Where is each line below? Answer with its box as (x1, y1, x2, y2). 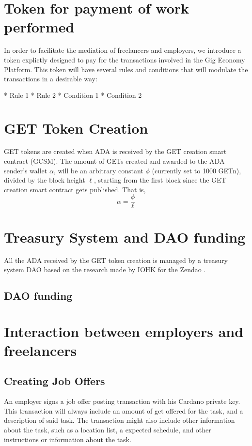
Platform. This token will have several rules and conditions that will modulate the (4, 64, 248, 74)
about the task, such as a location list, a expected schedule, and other (4, 425, 211, 435)
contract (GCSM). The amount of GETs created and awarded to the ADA (4, 156, 225, 166)
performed (4, 17, 75, 37)
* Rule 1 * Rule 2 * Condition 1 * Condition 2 (4, 90, 142, 100)
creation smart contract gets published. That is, (4, 184, 146, 194)
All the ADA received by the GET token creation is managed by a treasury (4, 255, 228, 265)
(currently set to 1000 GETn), (152, 165, 241, 175)
